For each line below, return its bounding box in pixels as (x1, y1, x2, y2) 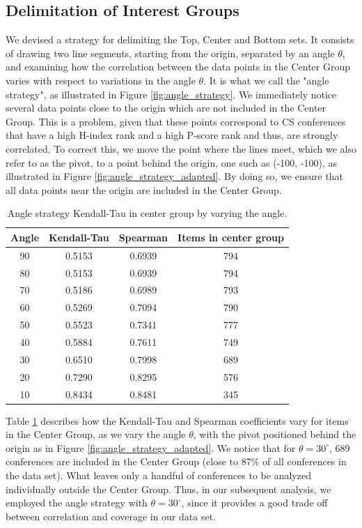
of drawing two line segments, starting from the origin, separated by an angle (6, 45, 335, 60)
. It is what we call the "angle (203, 73, 329, 87)
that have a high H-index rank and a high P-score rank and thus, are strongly (6, 128, 338, 142)
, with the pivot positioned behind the (193, 427, 356, 442)
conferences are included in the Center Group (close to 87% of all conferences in (6, 454, 347, 469)
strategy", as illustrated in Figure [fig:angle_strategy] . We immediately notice (6, 86, 337, 101)
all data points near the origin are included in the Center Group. (6, 182, 282, 197)
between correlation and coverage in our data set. (6, 508, 216, 523)
